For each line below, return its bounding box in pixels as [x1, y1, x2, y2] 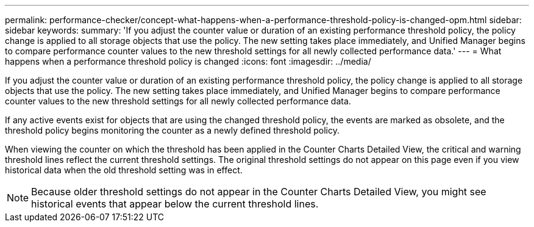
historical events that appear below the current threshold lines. [31, 198, 319, 210]
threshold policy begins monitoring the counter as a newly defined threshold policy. [5, 125, 340, 135]
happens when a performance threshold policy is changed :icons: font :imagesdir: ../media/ [5, 56, 371, 67]
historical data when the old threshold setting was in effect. [5, 165, 243, 175]
